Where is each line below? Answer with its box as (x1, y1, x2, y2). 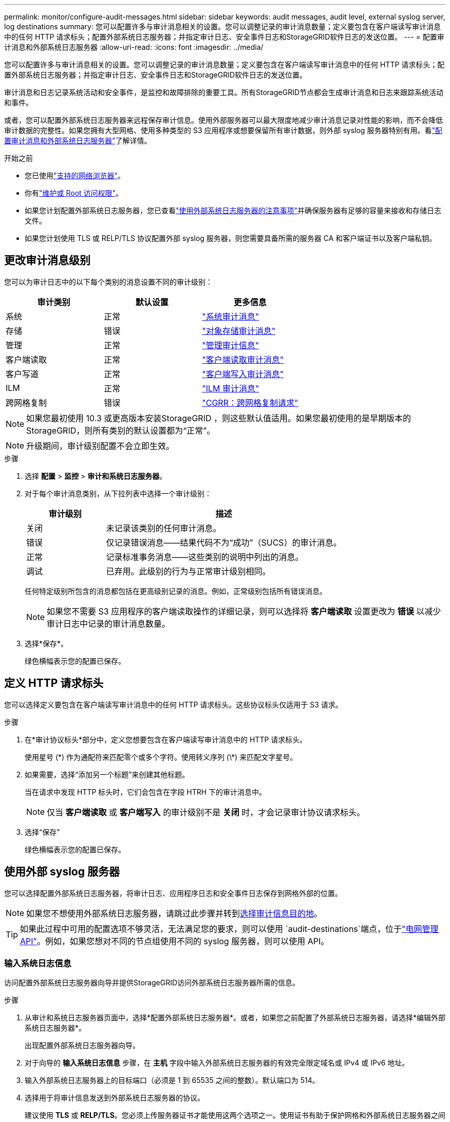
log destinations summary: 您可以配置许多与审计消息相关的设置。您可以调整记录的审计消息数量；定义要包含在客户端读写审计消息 (4, 22, 441, 31)
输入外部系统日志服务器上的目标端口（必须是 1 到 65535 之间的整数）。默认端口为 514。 (25, 1076, 320, 1085)
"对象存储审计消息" (202, 325, 276, 336)
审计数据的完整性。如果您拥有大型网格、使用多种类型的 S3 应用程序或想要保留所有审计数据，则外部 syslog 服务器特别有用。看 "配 (4, 126, 442, 135)
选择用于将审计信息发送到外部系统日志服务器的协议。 (25, 1093, 204, 1102)
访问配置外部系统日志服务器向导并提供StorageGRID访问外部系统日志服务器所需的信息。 (4, 978, 300, 987)
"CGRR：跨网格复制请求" (202, 397, 298, 408)
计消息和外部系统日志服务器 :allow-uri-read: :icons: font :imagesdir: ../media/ (4, 43, 264, 51)
